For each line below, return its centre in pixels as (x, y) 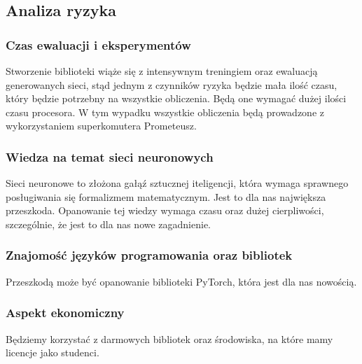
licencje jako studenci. (53, 352)
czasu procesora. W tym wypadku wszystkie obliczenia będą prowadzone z (165, 112)
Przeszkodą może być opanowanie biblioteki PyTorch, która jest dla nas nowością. (181, 281)
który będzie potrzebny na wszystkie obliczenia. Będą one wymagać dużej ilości (176, 98)
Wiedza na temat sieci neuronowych (110, 156)
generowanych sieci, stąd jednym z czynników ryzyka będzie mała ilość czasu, (172, 84)
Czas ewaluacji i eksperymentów (98, 44)
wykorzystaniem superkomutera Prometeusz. (101, 126)
